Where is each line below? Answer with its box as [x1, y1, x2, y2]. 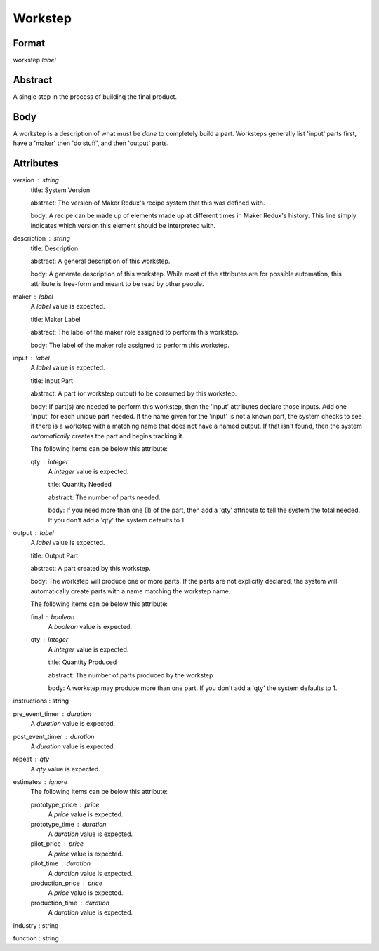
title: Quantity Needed [48, 480, 112, 489]
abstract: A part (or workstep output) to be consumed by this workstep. [30, 389, 237, 398]
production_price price [30, 879, 103, 887]
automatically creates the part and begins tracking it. [30, 431, 185, 440]
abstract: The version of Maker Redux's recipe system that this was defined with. [30, 198, 265, 207]
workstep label [13, 56, 56, 65]
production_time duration [30, 898, 110, 907]
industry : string [13, 921, 59, 929]
